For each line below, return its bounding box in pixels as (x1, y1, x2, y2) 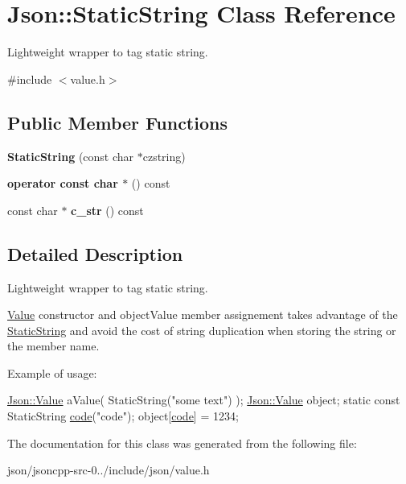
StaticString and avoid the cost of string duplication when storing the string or (7, 321, 396, 338)
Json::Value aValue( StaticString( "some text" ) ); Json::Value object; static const (7, 391, 400, 408)
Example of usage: (7, 364, 97, 381)
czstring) (142, 147, 186, 164)
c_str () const (71, 201, 144, 218)
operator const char (7, 175, 118, 192)
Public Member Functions (7, 110, 228, 134)
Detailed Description (7, 241, 183, 266)
